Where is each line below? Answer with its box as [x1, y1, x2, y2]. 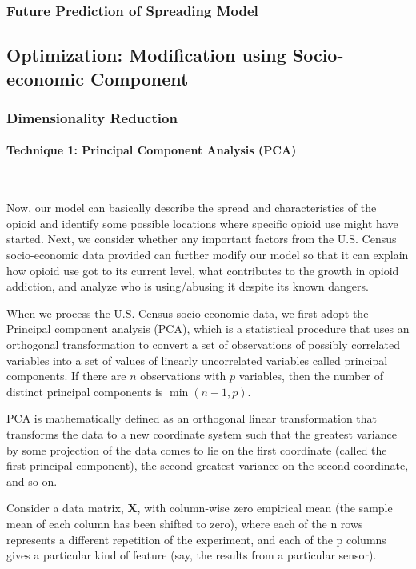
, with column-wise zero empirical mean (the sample [137, 499, 393, 516]
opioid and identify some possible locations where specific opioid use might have [6, 214, 398, 231]
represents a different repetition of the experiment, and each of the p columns [6, 531, 386, 547]
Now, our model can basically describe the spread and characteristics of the [6, 199, 377, 216]
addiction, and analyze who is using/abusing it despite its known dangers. [6, 278, 369, 295]
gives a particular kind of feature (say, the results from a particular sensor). [6, 547, 377, 563]
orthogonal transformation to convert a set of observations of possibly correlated [6, 336, 400, 352]
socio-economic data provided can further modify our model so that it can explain [6, 246, 409, 263]
